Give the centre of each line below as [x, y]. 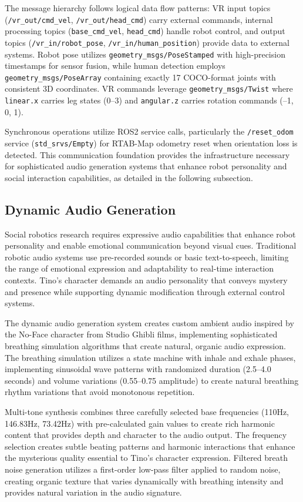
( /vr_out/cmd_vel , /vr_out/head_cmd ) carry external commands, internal [139, 19]
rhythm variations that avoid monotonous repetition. [100, 392]
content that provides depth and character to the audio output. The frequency [146, 435]
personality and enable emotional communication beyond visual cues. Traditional [151, 245]
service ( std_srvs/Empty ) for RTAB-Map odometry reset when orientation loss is [151, 143]
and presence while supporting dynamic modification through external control [145, 291]
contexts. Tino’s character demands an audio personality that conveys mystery [146, 280]
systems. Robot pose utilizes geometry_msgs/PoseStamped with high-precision [145, 54]
